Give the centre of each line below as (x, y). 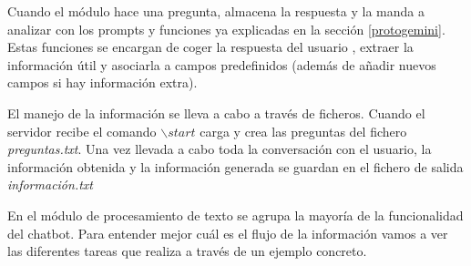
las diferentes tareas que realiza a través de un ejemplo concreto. (187, 251)
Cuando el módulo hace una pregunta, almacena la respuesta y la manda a (216, 11)
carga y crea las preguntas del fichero (303, 131)
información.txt (50, 184)
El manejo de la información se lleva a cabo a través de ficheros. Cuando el (216, 113)
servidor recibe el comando (82, 131)
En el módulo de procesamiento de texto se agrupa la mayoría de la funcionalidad (235, 215)
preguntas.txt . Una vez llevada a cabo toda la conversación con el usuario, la (220, 149)
